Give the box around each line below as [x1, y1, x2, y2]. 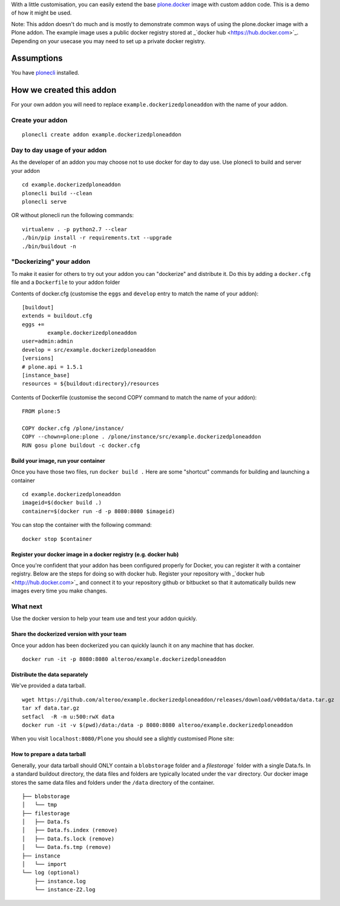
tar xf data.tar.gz [22, 705, 80, 712]
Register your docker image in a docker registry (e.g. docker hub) [11, 551, 179, 558]
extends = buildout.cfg [22, 312, 93, 320]
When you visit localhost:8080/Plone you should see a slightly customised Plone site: [11, 735, 235, 742]
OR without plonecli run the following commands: [11, 212, 134, 219]
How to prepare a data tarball [11, 751, 86, 758]
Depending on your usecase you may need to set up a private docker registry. [11, 37, 206, 45]
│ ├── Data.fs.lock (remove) [22, 835, 115, 842]
